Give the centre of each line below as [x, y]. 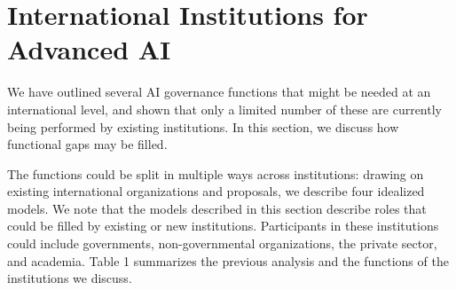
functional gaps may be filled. [87, 144]
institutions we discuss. [70, 278]
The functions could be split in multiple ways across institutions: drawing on [216, 173]
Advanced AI [89, 49]
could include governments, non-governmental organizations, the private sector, [222, 243]
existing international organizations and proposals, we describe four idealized [216, 191]
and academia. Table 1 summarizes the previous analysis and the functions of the [228, 260]
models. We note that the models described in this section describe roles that [217, 208]
